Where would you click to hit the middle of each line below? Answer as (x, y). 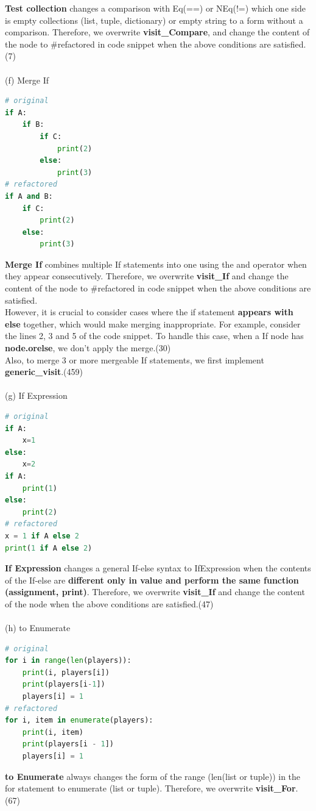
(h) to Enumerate (38, 628)
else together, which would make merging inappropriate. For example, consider (153, 323)
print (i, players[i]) (66, 672)
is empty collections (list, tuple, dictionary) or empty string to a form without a (154, 20)
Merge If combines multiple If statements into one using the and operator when (156, 264)
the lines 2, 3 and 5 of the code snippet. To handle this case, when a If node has (154, 336)
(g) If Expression (36, 395)
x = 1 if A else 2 (42, 536)
